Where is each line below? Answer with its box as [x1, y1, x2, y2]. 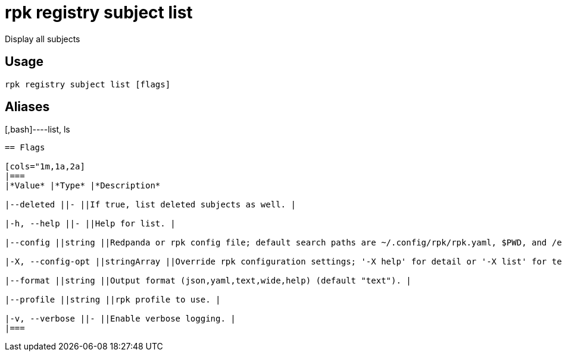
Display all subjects [5, 33, 80, 44]
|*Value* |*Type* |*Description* [5, 181, 161, 191]
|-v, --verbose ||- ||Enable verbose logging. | [5, 314, 236, 324]
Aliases [5, 99, 50, 115]
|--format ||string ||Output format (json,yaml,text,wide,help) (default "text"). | [5, 276, 411, 286]
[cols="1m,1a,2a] [5, 162, 85, 172]
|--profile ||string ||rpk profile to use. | [5, 295, 221, 305]
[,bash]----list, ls [5, 124, 70, 135]
